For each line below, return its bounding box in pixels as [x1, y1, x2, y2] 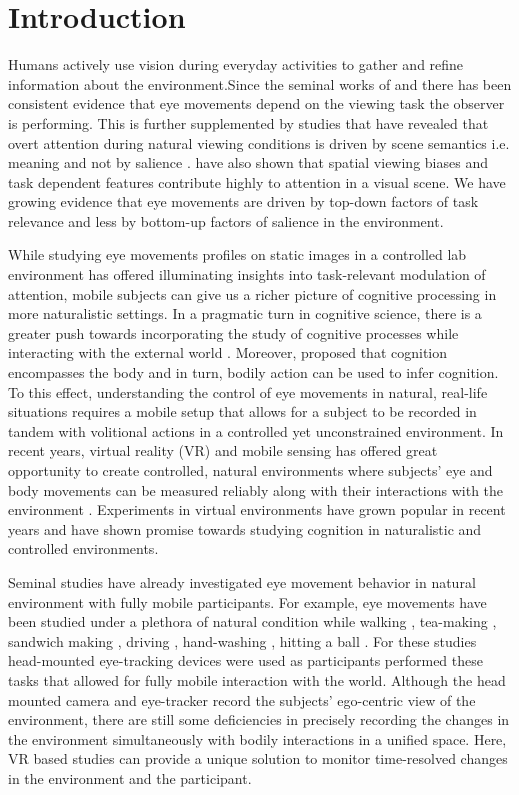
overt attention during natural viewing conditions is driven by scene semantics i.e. [8, 132, 510, 153]
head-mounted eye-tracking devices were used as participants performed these [8, 650, 483, 671]
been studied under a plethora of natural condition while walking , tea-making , [8, 611, 497, 632]
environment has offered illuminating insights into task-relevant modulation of [8, 264, 486, 285]
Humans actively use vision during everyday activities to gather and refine [8, 54, 464, 75]
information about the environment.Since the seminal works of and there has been [8, 73, 512, 94]
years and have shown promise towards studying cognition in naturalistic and [8, 518, 482, 539]
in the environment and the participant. [8, 767, 252, 788]
